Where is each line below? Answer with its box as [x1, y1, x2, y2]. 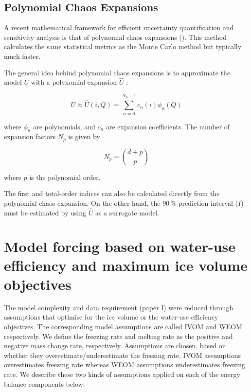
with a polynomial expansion [31, 77, 117, 87]
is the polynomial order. [29, 172, 101, 182]
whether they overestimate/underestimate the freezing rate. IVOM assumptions [4, 350, 241, 360]
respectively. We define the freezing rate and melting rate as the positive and [4, 331, 233, 341]
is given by [68, 131, 100, 142]
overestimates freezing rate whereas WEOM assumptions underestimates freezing [4, 359, 246, 370]
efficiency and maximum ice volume [4, 255, 248, 275]
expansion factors [4, 131, 55, 142]
